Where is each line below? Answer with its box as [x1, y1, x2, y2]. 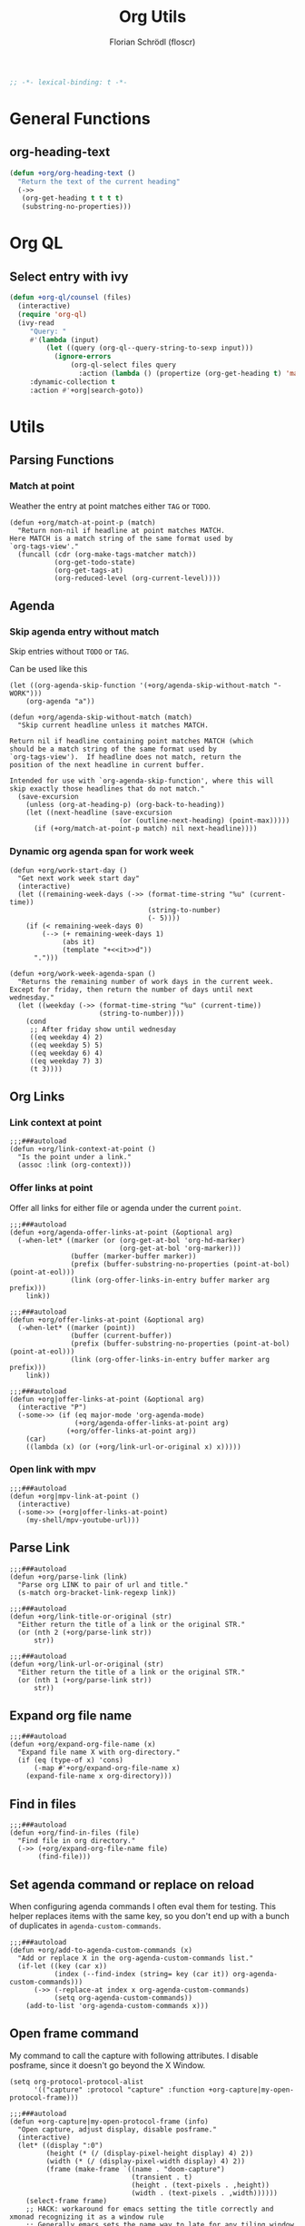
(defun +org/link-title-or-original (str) [9, 1611, 172, 1621]
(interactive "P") [17, 1403, 88, 1412]
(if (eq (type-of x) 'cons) [17, 1756, 124, 1765]
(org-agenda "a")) [25, 697, 95, 706]
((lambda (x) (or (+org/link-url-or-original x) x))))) [25, 1442, 242, 1452]
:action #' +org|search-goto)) [29, 386, 144, 395]
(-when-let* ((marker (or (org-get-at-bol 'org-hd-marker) [17, 1236, 246, 1245]
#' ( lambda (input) [29, 335, 100, 344]
